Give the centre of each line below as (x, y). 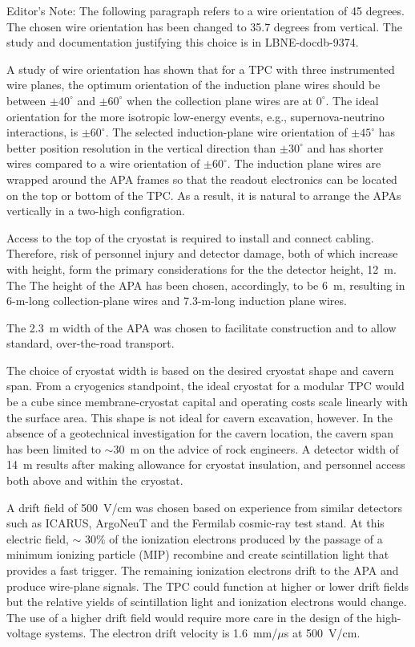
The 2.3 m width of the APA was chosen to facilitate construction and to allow (201, 327)
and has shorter (345, 147)
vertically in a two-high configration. (96, 211)
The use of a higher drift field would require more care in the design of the (189, 617)
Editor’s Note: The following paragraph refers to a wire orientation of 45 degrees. (205, 10)
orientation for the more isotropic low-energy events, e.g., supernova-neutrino (195, 116)
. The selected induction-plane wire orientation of (226, 132)
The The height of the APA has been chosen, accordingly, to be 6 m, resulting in (206, 285)
